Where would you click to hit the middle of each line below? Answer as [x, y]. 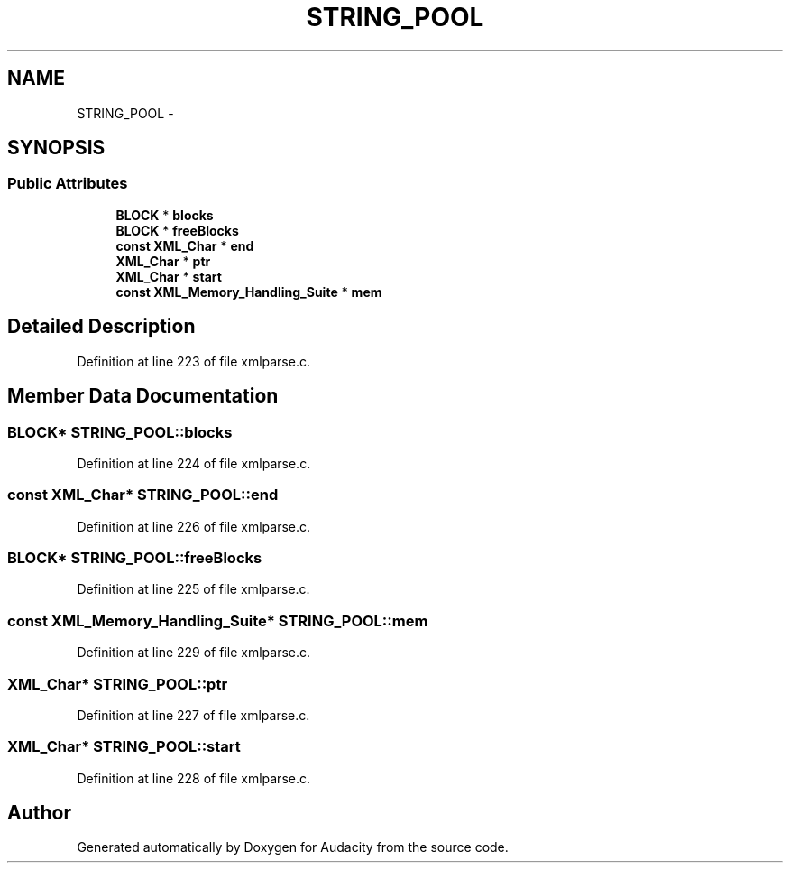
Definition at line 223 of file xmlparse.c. [193, 361]
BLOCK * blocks [165, 215]
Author [39, 813]
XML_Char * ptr [163, 261]
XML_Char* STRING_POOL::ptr [118, 684]
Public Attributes [68, 184]
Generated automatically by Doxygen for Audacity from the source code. [293, 847]
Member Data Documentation [143, 396]
